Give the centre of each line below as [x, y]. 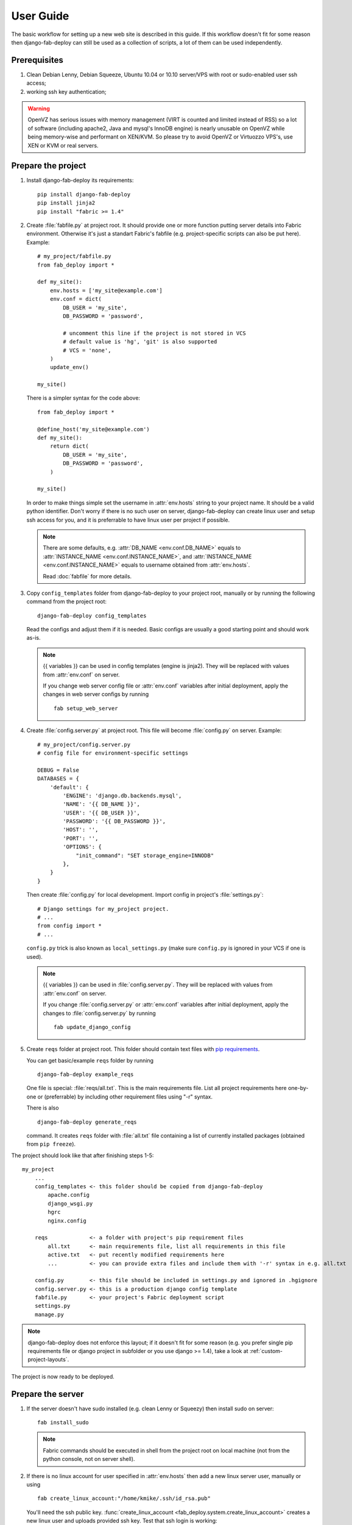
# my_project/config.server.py [84, 745]
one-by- [298, 1088]
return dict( [69, 446]
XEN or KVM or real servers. [63, 145]
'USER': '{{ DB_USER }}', [101, 813]
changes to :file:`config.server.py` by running [100, 1013]
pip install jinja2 [66, 203]
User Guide [40, 16]
